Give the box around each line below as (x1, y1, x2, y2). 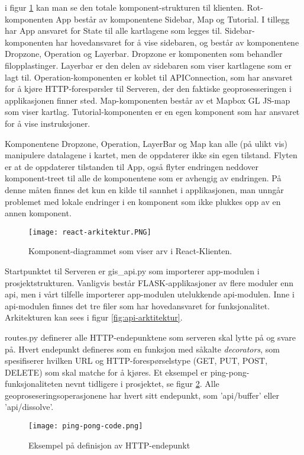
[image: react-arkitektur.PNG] (28, 227, 151, 236)
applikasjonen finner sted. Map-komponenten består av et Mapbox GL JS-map (5, 94, 290, 106)
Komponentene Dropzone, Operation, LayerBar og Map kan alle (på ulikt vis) (5, 137, 288, 149)
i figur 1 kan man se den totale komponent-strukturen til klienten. (5, 1, 244, 13)
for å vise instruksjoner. (5, 117, 90, 129)
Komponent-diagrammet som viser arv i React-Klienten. (28, 245, 232, 257)
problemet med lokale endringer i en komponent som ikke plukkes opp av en (5, 195, 281, 207)
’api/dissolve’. (5, 400, 54, 413)
